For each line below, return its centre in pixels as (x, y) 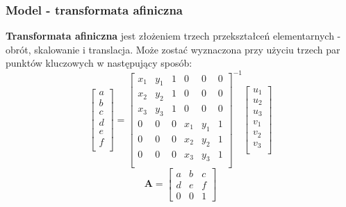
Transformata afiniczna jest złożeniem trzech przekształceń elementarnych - (173, 36)
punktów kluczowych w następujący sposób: (99, 63)
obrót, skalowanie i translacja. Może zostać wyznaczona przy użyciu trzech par (173, 49)
